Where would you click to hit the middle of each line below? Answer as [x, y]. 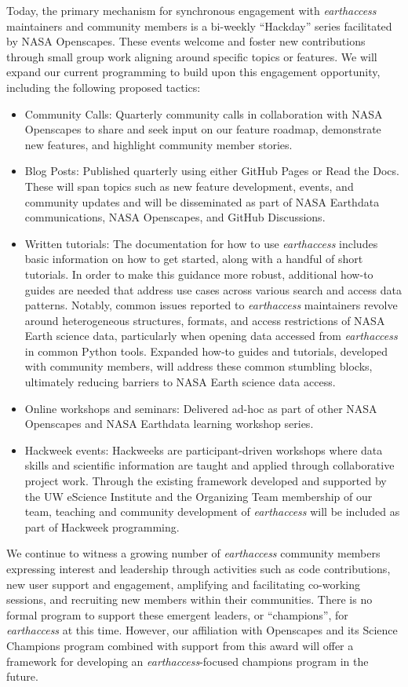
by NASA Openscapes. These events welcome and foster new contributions [186, 41]
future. [22, 676]
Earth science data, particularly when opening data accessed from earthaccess [211, 336]
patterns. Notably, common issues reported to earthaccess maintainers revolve [211, 305]
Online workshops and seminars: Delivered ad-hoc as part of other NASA [201, 408]
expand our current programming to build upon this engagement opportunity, [193, 72]
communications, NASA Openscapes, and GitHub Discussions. [175, 217]
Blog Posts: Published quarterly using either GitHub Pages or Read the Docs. [212, 171]
